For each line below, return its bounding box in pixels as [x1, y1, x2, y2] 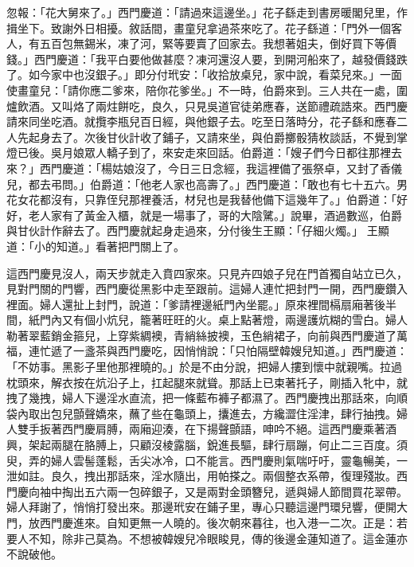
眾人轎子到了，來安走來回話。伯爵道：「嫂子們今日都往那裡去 [84, 144, 402, 161]
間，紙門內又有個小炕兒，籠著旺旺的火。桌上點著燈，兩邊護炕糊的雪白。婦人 [6, 311, 408, 328]
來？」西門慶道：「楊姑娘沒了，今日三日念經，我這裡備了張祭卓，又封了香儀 [6, 159, 402, 176]
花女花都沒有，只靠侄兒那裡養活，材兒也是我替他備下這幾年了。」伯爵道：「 [6, 191, 396, 208]
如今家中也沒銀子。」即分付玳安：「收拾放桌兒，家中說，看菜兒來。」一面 [28, 66, 402, 83]
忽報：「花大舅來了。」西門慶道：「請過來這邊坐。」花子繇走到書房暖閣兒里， [6, 4, 396, 20]
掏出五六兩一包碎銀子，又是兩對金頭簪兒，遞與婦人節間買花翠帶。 [61, 483, 408, 499]
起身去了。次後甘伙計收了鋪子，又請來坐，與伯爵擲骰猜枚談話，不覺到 [28, 128, 396, 145]
